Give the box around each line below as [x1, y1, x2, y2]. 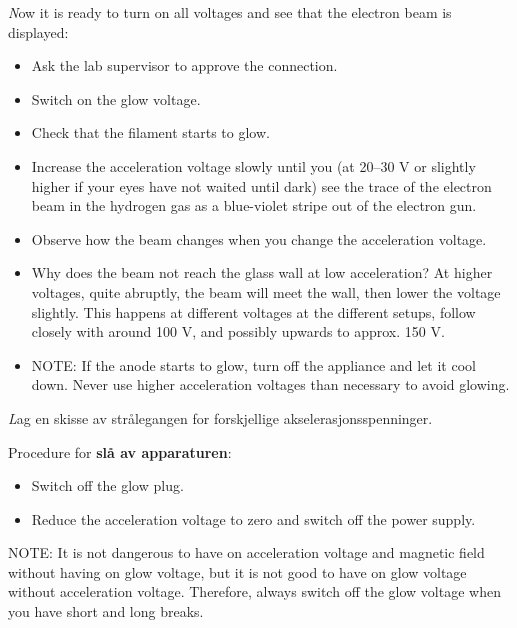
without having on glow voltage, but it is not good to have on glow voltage [8, 561, 467, 582]
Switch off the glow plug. [31, 475, 184, 496]
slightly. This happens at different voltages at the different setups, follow [31, 301, 476, 322]
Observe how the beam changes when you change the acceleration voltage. [31, 228, 487, 249]
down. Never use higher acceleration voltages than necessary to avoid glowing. [31, 374, 510, 395]
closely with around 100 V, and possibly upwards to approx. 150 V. [31, 321, 445, 342]
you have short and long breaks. [8, 601, 204, 622]
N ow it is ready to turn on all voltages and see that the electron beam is [8, 2, 452, 22]
